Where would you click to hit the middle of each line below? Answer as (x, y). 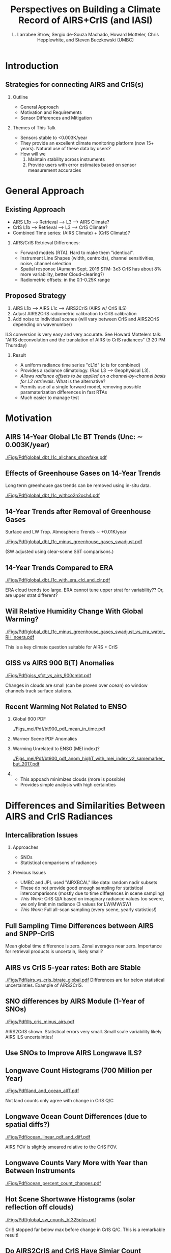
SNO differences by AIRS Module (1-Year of (75, 1001)
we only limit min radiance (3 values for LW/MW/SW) (76, 904)
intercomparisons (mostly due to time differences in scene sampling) (92, 893)
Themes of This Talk (34, 127)
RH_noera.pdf (20, 637)
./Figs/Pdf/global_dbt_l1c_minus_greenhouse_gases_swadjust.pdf (74, 542)
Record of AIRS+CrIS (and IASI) (85, 20)
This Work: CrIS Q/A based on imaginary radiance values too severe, (92, 899)
